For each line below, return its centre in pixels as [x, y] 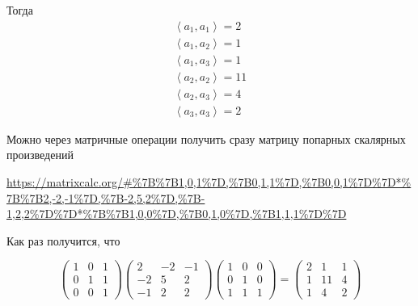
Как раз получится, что [63, 240]
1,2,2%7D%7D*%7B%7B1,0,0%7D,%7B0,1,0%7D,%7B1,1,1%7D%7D [177, 214]
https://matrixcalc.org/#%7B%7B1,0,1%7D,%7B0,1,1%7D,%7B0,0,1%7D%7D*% [209, 181]
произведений [40, 155]
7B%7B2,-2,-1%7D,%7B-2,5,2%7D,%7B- [106, 197]
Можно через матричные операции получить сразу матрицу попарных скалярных [206, 138]
